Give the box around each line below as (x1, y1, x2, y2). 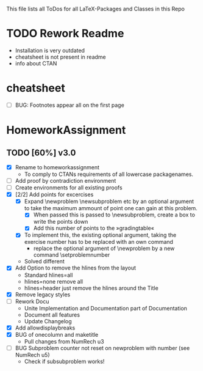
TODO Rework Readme (6, 27, 124, 40)
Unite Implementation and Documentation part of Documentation (24, 304, 188, 312)
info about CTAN (15, 59, 57, 67)
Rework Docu (15, 298, 49, 305)
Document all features (24, 311, 80, 318)
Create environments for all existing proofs (15, 184, 123, 191)
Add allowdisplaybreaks (15, 324, 76, 331)
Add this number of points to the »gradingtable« (33, 224, 154, 232)
